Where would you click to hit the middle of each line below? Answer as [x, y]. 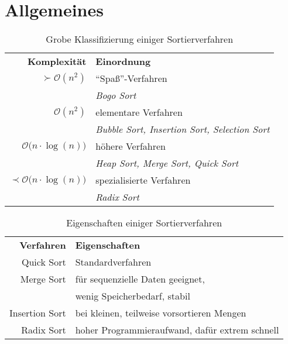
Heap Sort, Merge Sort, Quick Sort [167, 163]
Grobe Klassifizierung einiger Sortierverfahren [140, 39]
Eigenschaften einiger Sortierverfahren [144, 223]
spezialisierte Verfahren [143, 180]
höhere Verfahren [131, 146]
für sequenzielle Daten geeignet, [140, 279]
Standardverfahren [113, 262]
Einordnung [123, 61]
